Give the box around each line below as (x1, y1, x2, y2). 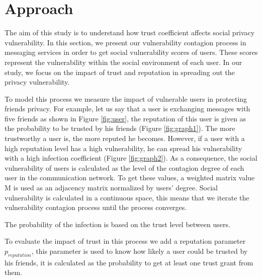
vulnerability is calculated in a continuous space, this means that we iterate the (5, 192, 249, 202)
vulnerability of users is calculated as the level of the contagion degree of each (5, 162, 244, 173)
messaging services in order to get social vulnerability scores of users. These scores (5, 47, 258, 57)
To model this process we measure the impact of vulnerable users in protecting (5, 93, 247, 104)
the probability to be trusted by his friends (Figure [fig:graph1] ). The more (5, 123, 235, 133)
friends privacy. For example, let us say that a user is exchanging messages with (5, 103, 250, 114)
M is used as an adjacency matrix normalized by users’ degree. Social (5, 182, 218, 193)
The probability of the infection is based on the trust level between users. (5, 219, 230, 229)
